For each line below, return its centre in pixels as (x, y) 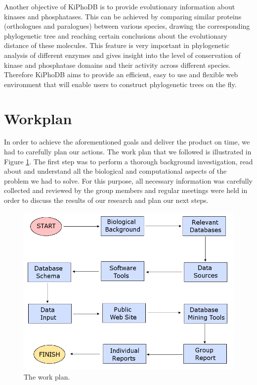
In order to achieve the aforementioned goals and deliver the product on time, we (127, 142)
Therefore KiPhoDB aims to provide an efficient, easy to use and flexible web (121, 74)
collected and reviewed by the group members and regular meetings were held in (126, 190)
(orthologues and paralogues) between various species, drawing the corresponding (127, 26)
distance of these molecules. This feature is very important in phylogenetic (117, 45)
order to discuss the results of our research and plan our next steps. (106, 200)
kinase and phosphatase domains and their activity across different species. (117, 65)
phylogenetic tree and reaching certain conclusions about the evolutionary (116, 35)
